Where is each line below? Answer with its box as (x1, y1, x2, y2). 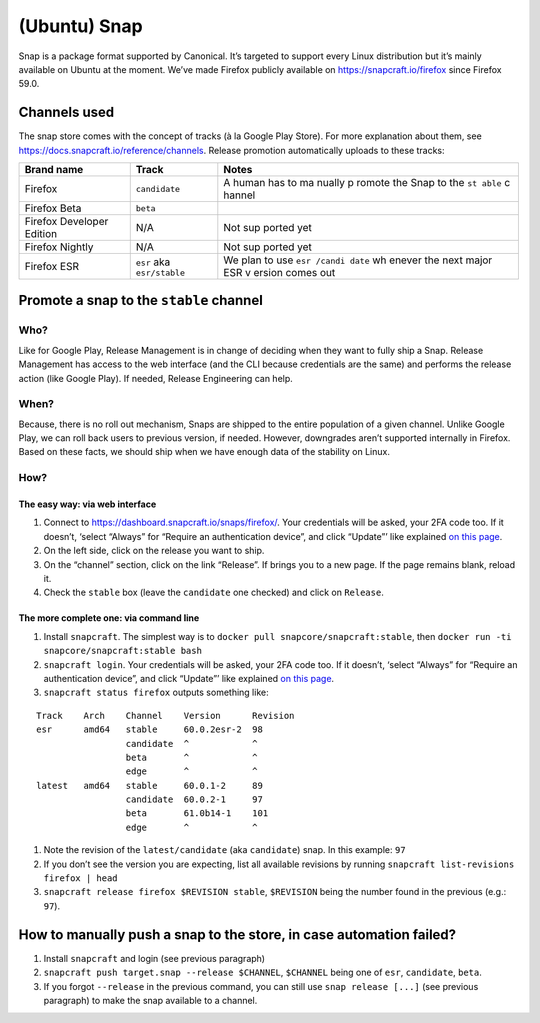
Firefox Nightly (24, 240, 94, 254)
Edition (24, 227, 58, 241)
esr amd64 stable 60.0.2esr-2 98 (36, 724, 264, 735)
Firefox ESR (24, 260, 80, 274)
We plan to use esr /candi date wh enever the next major (223, 253, 493, 267)
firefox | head (43, 873, 119, 884)
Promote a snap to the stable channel (18, 292, 264, 309)
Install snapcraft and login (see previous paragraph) (43, 952, 265, 964)
